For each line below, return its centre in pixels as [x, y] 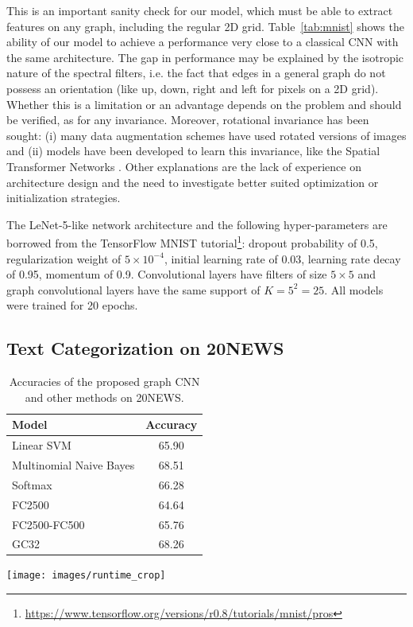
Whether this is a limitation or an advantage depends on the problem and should [204, 104]
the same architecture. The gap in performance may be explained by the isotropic [205, 57]
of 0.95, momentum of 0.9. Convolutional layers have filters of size [167, 274]
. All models [354, 289]
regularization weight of [64, 258]
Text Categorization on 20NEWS [145, 348]
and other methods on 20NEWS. [104, 397]
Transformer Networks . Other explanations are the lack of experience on [184, 166]
